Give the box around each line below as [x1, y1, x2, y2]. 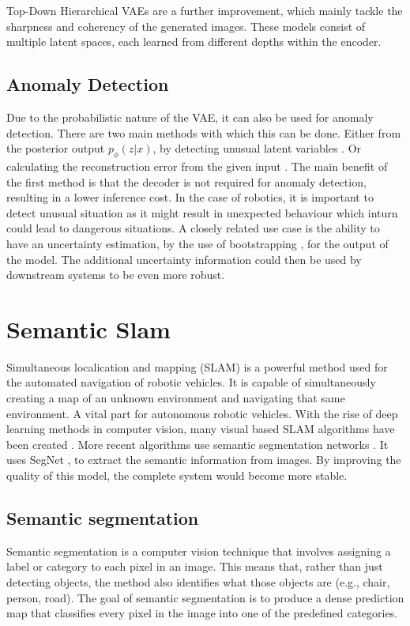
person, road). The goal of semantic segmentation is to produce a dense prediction [6, 589, 404, 605]
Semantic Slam [6, 312, 171, 345]
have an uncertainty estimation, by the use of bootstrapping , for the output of [6, 235, 389, 251]
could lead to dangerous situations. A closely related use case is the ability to [6, 220, 380, 236]
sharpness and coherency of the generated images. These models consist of [6, 17, 366, 34]
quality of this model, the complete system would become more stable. [6, 467, 348, 483]
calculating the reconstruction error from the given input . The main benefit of [6, 157, 388, 174]
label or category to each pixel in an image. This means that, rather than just [6, 558, 383, 575]
